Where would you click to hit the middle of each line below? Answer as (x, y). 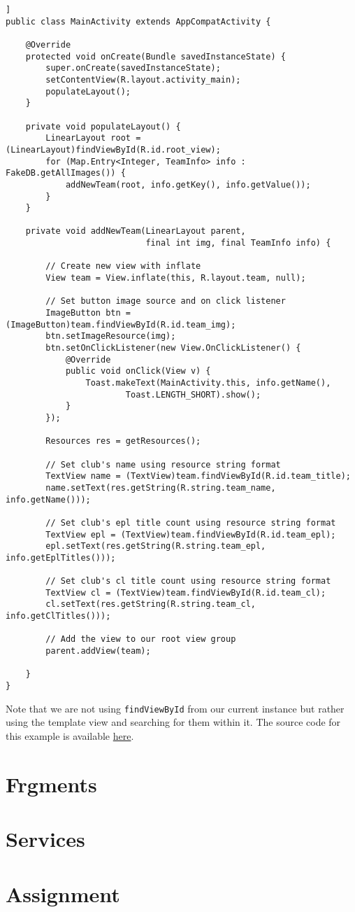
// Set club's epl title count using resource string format (191, 522)
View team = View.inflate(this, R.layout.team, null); (176, 278)
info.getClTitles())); (58, 616)
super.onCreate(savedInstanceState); (133, 68)
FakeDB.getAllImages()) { (66, 173)
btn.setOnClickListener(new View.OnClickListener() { (173, 348)
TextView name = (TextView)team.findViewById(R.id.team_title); (198, 476)
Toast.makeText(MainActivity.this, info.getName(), (208, 383)
